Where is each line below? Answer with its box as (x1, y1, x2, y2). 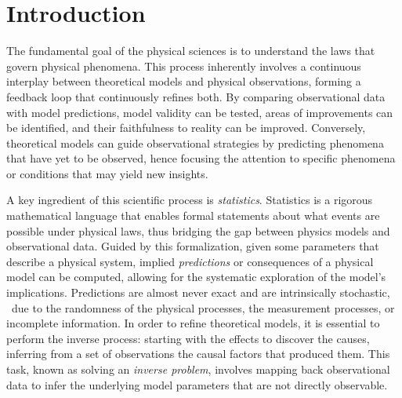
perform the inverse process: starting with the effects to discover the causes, (6, 330, 370, 346)
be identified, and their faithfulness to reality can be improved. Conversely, (6, 119, 366, 136)
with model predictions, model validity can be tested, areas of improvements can (6, 104, 393, 120)
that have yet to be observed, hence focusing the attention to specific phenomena (6, 150, 396, 166)
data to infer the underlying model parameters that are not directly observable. (6, 376, 388, 393)
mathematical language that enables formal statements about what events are (6, 207, 380, 224)
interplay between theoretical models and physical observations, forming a (6, 73, 361, 89)
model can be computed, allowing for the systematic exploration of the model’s (6, 268, 386, 285)
